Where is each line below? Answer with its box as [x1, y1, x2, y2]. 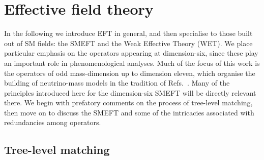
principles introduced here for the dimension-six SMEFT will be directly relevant [4, 87, 256, 98]
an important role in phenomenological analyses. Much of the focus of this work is [4, 57, 260, 68]
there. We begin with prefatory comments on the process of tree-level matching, [4, 97, 253, 108]
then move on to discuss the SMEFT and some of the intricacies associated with [4, 107, 254, 117]
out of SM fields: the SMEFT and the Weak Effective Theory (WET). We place [4, 37, 253, 48]
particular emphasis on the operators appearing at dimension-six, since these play [4, 48, 258, 58]
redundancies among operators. [4, 117, 101, 128]
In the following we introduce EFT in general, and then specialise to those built [4, 28, 253, 38]
